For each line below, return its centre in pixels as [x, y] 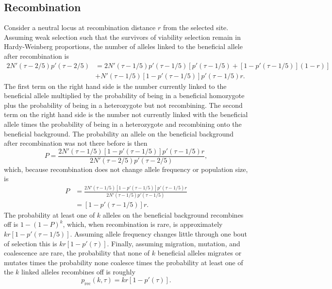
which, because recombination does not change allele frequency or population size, [126, 169]
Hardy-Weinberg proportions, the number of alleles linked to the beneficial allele [123, 46]
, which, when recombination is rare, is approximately [143, 224]
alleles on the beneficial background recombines [173, 214]
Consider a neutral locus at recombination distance [80, 27]
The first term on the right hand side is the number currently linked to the [115, 86]
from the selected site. [196, 27]
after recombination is [36, 56]
